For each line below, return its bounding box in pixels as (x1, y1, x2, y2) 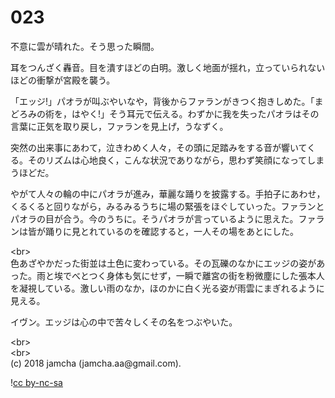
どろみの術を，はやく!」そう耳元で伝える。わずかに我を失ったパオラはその (10, 107, 320, 120)
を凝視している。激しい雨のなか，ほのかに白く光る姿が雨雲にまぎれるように (10, 282, 325, 294)
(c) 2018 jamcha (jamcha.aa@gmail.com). (10, 357, 182, 369)
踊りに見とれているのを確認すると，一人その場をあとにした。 (44, 225, 300, 237)
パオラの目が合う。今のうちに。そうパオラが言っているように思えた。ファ (10, 212, 317, 225)
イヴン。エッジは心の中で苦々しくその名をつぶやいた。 (10, 316, 238, 328)
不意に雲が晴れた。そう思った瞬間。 (10, 40, 160, 52)
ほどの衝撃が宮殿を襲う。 (10, 74, 116, 86)
